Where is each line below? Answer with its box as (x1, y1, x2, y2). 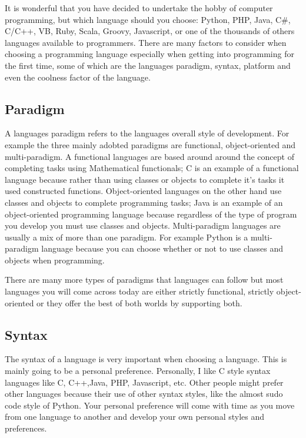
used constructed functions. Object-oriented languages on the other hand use (5, 185, 282, 197)
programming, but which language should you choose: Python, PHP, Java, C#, (5, 13, 291, 25)
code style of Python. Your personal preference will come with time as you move (5, 399, 295, 411)
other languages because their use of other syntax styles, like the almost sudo (5, 387, 283, 400)
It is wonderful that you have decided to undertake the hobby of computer (5, 2, 273, 14)
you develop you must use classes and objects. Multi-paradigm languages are (5, 219, 281, 232)
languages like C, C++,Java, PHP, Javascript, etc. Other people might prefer (5, 376, 284, 388)
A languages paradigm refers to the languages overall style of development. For (5, 127, 290, 139)
